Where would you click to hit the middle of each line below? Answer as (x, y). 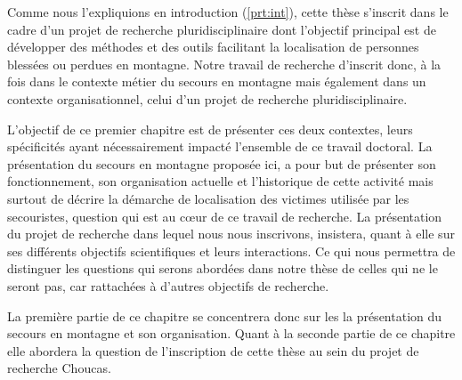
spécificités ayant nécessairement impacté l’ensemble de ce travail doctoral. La (220, 146)
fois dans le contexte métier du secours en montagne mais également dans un (217, 81)
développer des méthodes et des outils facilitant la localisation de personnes (213, 47)
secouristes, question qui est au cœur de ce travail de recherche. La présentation (225, 216)
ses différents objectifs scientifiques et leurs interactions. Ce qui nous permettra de (231, 251)
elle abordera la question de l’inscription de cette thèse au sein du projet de (213, 350)
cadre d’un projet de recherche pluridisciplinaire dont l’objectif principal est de (222, 29)
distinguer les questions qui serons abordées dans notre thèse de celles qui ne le (223, 268)
